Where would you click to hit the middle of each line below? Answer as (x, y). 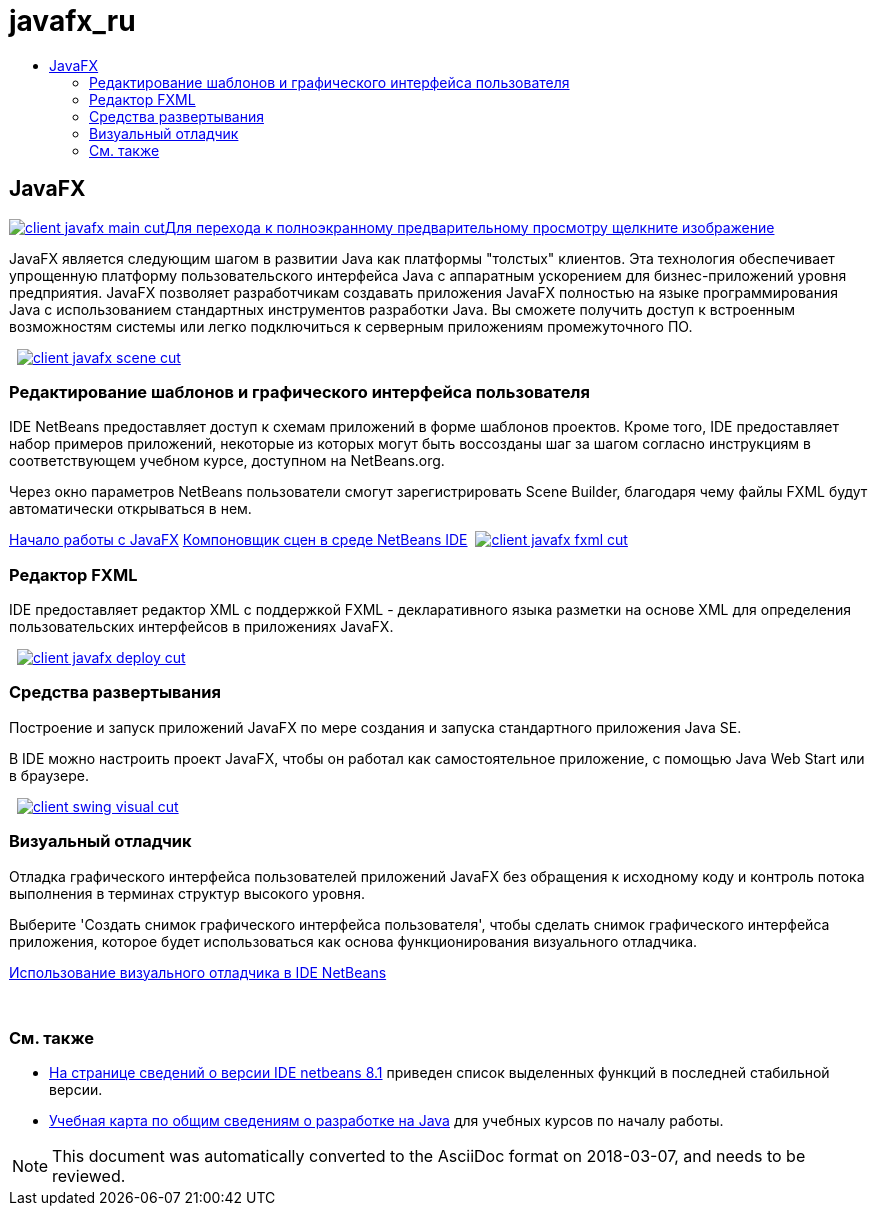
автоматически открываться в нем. (130, 509)
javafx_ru (72, 21)
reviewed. (89, 1176)
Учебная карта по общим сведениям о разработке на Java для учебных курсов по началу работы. (386, 1121)
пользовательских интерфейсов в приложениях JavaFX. (201, 627)
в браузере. (49, 775)
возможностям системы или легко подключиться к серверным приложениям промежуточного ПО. (351, 326)
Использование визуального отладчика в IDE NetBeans (198, 972)
